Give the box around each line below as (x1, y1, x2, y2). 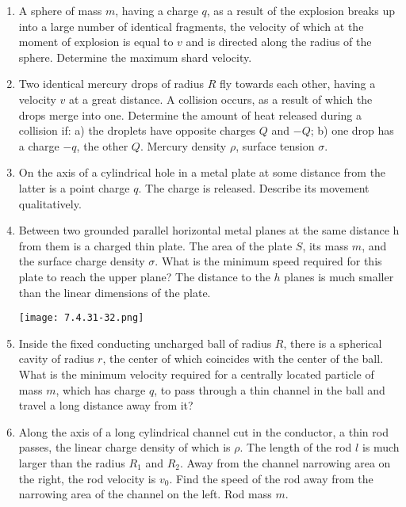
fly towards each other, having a (220, 75, 376, 92)
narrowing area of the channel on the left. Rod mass (18, 486, 272, 502)
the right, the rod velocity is (18, 470, 156, 486)
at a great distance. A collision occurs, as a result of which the (68, 90, 373, 107)
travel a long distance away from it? (18, 397, 193, 414)
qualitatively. (18, 195, 82, 212)
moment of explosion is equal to (18, 33, 174, 50)
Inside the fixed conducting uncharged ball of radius (18, 334, 272, 351)
